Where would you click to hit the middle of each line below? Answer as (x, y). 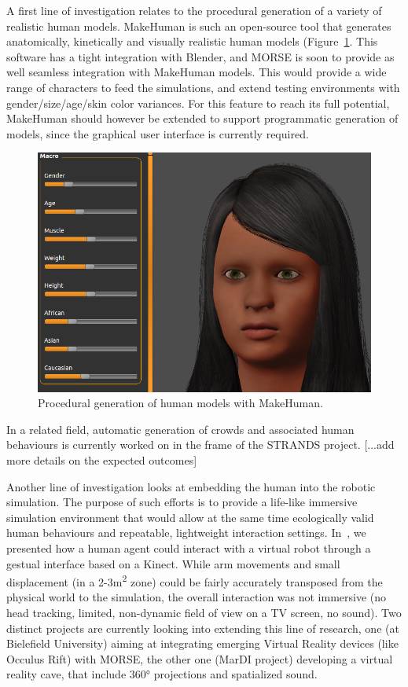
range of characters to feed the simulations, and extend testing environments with (203, 87)
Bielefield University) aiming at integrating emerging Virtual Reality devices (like (202, 643)
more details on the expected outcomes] (102, 459)
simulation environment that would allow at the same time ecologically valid (190, 517)
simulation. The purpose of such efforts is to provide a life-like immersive (182, 502)
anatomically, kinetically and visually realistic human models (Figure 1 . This (192, 41)
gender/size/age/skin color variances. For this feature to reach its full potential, (198, 103)
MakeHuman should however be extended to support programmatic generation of (202, 118)
